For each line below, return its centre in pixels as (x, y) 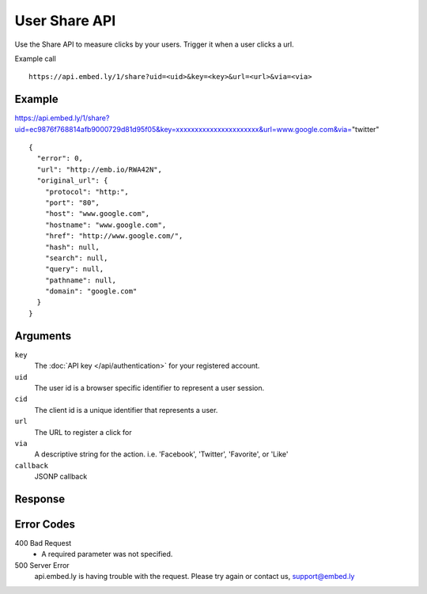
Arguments (43, 336)
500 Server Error (42, 565)
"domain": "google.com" (91, 291)
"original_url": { (72, 181)
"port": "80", (72, 202)
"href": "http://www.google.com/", (114, 236)
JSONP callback (61, 477)
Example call (36, 59)
